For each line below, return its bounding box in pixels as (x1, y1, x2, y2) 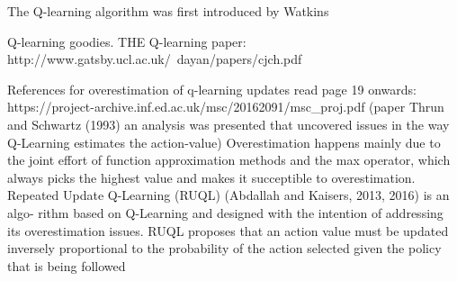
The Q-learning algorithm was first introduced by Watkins (7, 2, 329, 20)
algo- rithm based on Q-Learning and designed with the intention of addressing (7, 203, 444, 222)
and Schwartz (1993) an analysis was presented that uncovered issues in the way (7, 114, 450, 133)
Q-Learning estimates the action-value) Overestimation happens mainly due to (7, 132, 441, 151)
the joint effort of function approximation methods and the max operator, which (7, 150, 451, 169)
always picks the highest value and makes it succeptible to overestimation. (7, 168, 416, 186)
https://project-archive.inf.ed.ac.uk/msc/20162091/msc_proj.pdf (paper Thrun (7, 97, 444, 116)
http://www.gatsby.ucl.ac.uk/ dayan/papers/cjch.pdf (7, 50, 302, 68)
